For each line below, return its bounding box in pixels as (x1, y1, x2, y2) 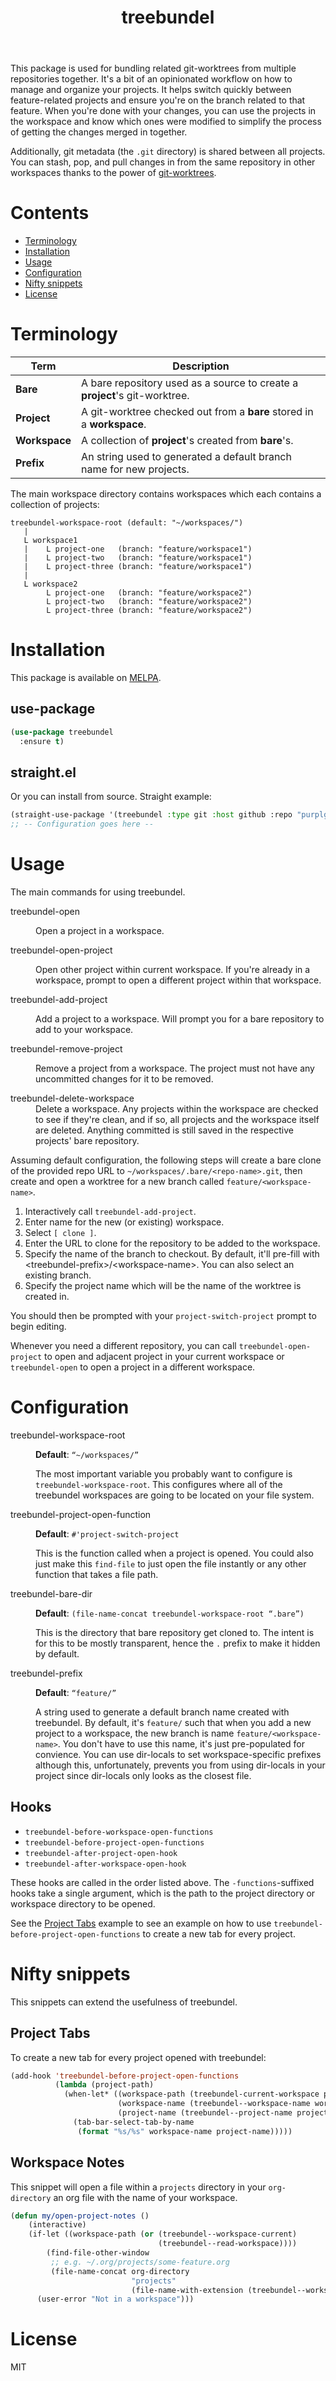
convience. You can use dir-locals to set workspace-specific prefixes (35, 1749, 322, 1760)
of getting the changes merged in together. (10, 126, 188, 138)
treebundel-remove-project (10, 1043, 123, 1055)
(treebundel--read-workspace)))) (158, 2239, 298, 2249)
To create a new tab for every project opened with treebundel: (10, 2051, 267, 2063)
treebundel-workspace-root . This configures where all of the (35, 1479, 283, 1490)
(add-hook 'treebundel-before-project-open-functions (10, 2071, 240, 2081)
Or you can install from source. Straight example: (10, 791, 212, 803)
